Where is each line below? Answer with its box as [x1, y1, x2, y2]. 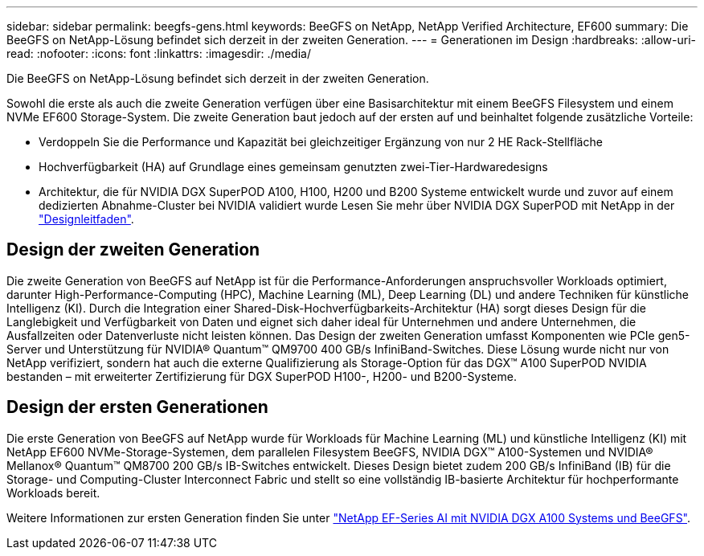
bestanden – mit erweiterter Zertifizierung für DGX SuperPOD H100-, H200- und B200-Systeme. [6, 369, 517, 383]
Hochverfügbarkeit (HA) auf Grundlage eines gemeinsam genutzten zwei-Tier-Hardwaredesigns [39, 160, 548, 174]
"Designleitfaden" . [39, 212, 134, 226]
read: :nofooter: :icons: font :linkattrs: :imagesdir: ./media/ [6, 47, 311, 60]
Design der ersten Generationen [6, 397, 268, 418]
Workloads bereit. [6, 485, 100, 500]
